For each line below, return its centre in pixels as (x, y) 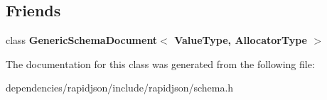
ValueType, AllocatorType (241, 40)
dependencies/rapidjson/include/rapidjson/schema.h (120, 88)
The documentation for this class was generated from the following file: (160, 63)
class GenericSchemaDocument (82, 40)
